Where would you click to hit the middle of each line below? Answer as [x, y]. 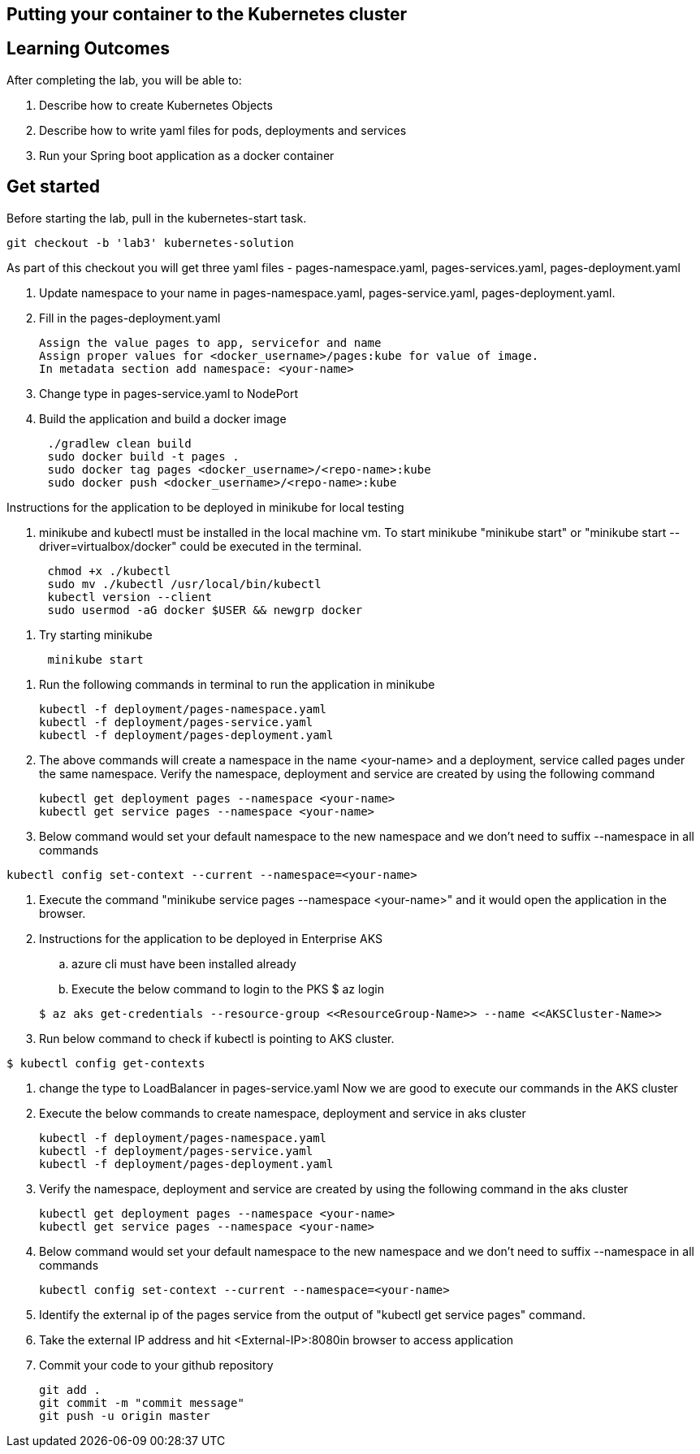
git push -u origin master [125, 1415]
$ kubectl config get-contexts [106, 1063]
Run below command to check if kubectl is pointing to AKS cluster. [217, 1038]
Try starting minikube [96, 634]
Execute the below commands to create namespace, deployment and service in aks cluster [283, 1113]
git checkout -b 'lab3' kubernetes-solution [151, 242]
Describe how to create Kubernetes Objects [156, 105]
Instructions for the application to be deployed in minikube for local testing [205, 507]
